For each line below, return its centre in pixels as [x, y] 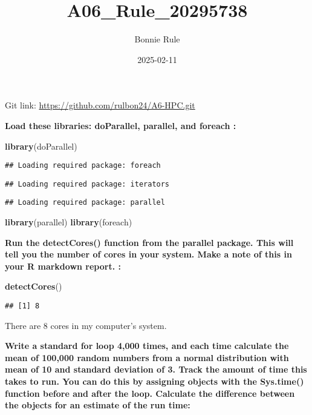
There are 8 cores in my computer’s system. [86, 325]
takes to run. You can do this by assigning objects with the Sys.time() [154, 381]
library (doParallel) [41, 146]
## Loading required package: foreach [83, 166]
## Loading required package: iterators [87, 184]
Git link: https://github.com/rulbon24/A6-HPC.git [100, 105]
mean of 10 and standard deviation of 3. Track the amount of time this [156, 369]
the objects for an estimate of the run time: [98, 405]
